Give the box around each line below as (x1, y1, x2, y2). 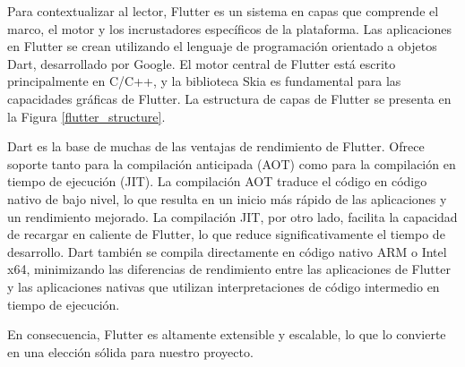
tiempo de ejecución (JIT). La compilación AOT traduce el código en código (7, 172, 427, 191)
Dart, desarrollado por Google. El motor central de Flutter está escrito (7, 54, 396, 73)
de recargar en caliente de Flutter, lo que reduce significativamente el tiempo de (7, 225, 445, 243)
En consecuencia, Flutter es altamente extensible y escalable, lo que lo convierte (7, 325, 446, 344)
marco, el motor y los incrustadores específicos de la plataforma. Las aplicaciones (7, 19, 452, 38)
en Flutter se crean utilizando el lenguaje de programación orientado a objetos (7, 37, 437, 55)
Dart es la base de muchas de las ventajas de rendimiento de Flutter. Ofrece (7, 137, 425, 156)
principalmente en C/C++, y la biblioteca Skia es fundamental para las (7, 72, 401, 90)
